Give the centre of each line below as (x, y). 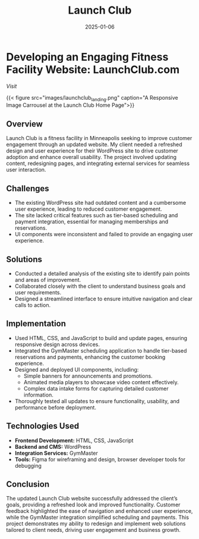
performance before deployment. (56, 407)
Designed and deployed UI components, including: (77, 369)
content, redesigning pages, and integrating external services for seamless (98, 163)
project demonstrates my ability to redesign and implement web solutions (96, 524)
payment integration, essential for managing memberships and (91, 222)
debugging (28, 465)
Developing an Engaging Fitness (87, 57)
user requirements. (38, 292)
